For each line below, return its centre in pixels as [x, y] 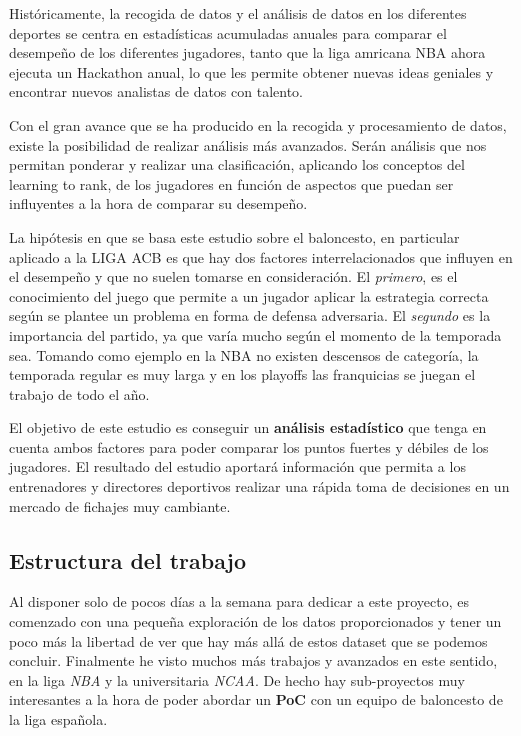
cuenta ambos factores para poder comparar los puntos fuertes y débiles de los [249, 446]
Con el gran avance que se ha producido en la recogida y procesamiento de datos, [258, 124]
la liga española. [58, 719]
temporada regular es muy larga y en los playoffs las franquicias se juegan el [242, 374]
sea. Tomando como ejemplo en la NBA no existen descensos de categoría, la [244, 354]
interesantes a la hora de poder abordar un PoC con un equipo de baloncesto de [256, 699]
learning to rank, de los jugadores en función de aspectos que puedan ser [231, 183]
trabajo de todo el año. [79, 393]
